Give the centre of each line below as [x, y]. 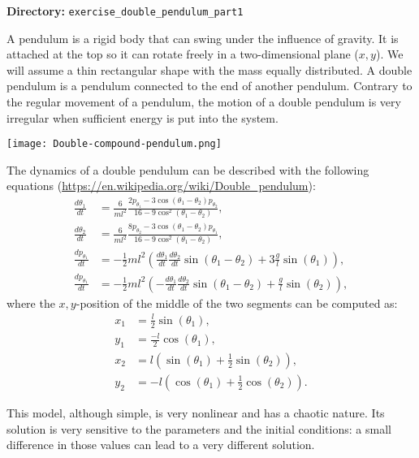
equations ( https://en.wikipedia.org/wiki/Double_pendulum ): [161, 186]
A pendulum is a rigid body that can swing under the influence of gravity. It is [203, 38]
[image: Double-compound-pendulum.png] [114, 144]
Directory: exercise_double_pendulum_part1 [125, 11]
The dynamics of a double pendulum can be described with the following [188, 169]
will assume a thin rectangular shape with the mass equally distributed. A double [209, 69]
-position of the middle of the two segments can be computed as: [237, 302]
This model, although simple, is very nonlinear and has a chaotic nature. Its [196, 413]
